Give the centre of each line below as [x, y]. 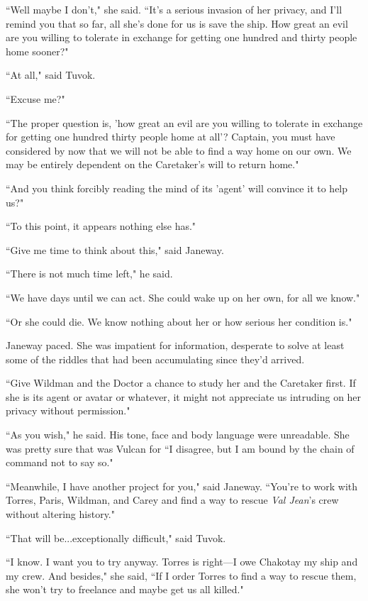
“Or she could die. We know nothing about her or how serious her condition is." [179, 321]
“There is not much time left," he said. [89, 274]
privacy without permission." [68, 410]
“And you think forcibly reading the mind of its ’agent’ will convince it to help [177, 188]
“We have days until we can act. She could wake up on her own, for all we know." [183, 297]
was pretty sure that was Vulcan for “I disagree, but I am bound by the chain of [180, 448]
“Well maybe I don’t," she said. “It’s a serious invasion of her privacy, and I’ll [174, 9]
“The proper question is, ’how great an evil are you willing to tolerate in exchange [184, 122]
